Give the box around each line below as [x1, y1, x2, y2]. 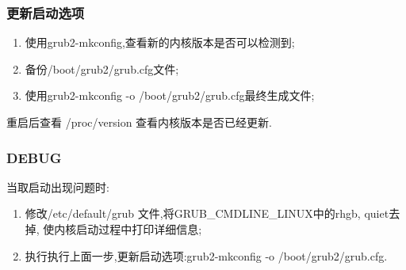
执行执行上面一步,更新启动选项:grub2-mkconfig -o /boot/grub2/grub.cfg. [25, 247, 388, 264]
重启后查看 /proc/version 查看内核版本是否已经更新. [6, 114, 272, 130]
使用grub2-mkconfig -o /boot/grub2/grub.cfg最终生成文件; [25, 87, 315, 104]
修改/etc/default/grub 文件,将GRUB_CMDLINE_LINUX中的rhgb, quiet [25, 205, 389, 222]
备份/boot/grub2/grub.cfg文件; [25, 60, 179, 77]
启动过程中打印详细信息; [76, 221, 202, 237]
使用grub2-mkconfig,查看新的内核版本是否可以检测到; [25, 34, 295, 51]
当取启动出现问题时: [6, 178, 109, 195]
